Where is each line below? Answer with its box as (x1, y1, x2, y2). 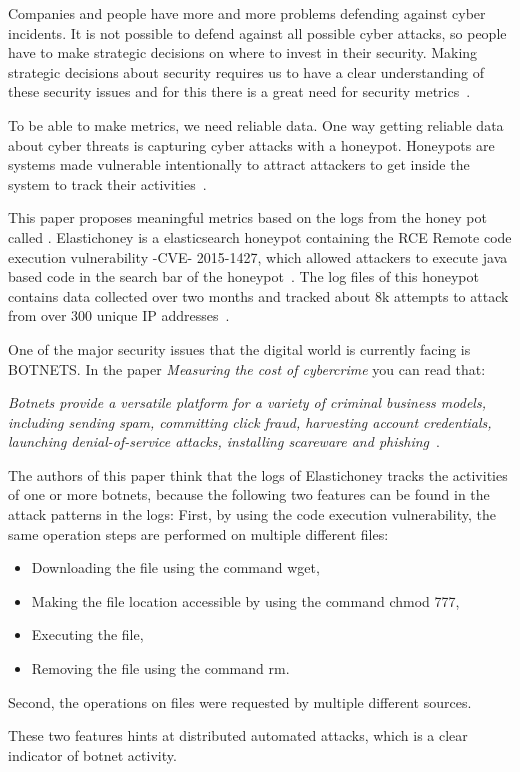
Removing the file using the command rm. (31, 658, 290, 679)
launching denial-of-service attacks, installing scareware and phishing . (8, 431, 440, 452)
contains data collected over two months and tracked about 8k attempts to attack (8, 285, 509, 306)
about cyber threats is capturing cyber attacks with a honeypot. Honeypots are (8, 134, 495, 155)
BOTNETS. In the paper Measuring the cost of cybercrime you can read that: (8, 358, 486, 379)
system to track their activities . (8, 173, 207, 194)
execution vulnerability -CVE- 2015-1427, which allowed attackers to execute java (8, 246, 508, 267)
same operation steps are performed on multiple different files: (8, 523, 389, 544)
